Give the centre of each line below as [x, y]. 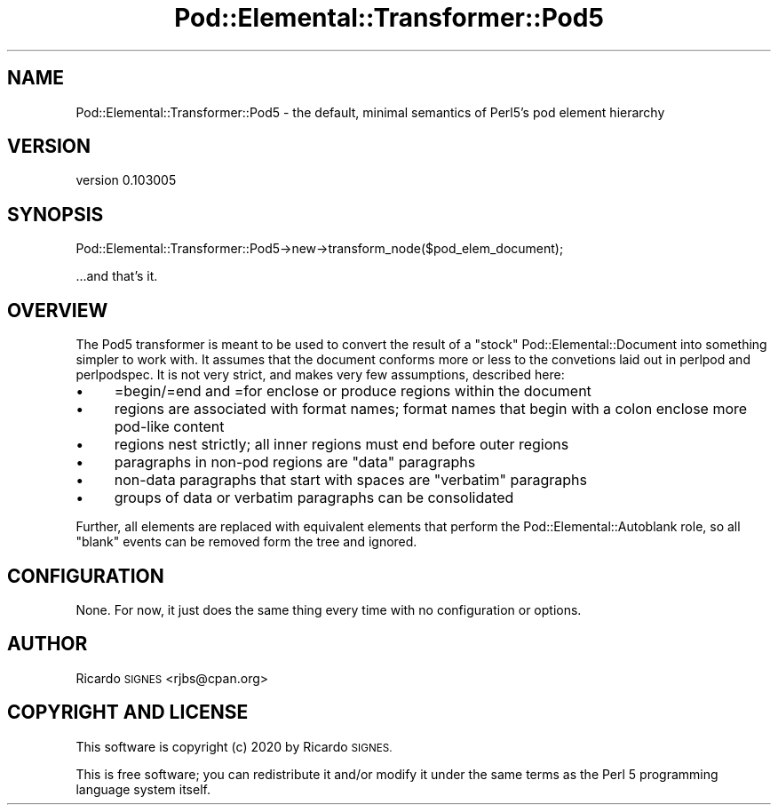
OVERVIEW [58, 310]
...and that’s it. [117, 276]
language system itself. [143, 789]
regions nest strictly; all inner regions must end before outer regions [341, 445]
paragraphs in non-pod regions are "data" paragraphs [295, 462]
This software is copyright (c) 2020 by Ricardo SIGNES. [234, 746]
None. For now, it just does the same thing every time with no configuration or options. [329, 609]
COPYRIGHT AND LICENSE [128, 712]
